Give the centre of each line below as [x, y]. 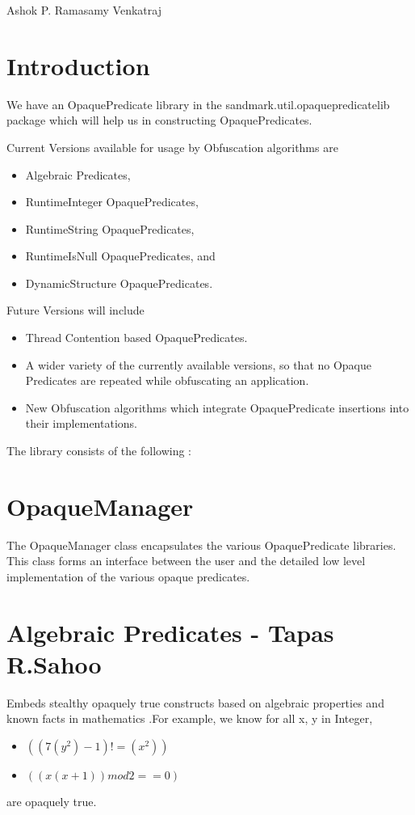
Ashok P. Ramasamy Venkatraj [84, 10]
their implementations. [81, 423]
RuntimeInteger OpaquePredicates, [112, 202]
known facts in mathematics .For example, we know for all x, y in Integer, [190, 718]
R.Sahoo [54, 663]
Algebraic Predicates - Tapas [170, 632]
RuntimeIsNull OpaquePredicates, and [120, 256]
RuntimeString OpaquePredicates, [110, 228]
